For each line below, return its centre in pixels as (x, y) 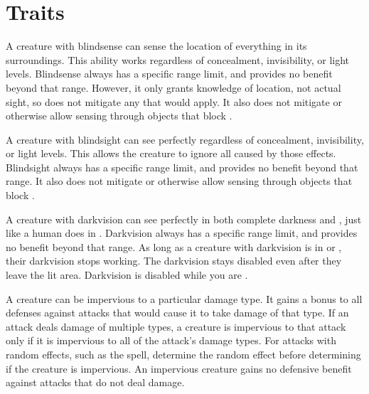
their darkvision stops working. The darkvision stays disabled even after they (174, 261)
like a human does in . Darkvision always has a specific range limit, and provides (182, 233)
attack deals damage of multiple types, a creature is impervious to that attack (176, 326)
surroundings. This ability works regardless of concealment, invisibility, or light (178, 59)
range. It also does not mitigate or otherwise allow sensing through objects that (179, 181)
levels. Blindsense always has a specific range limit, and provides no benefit (169, 74)
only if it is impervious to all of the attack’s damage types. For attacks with (171, 340)
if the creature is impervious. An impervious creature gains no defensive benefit (179, 368)
